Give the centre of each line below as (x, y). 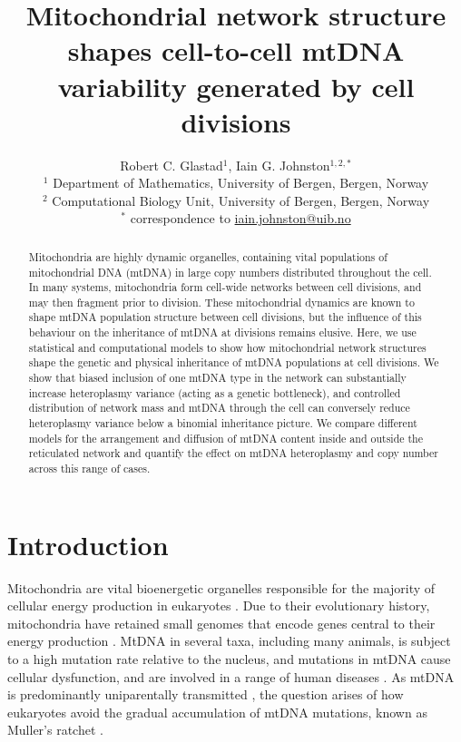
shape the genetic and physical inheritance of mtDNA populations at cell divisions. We (234, 362)
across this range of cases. (89, 469)
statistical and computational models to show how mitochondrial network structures (227, 347)
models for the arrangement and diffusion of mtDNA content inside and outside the (226, 438)
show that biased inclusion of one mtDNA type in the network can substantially (217, 378)
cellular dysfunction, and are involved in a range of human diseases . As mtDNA (231, 676)
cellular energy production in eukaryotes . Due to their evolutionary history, (219, 605)
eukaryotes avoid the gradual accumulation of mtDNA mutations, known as (217, 712)
